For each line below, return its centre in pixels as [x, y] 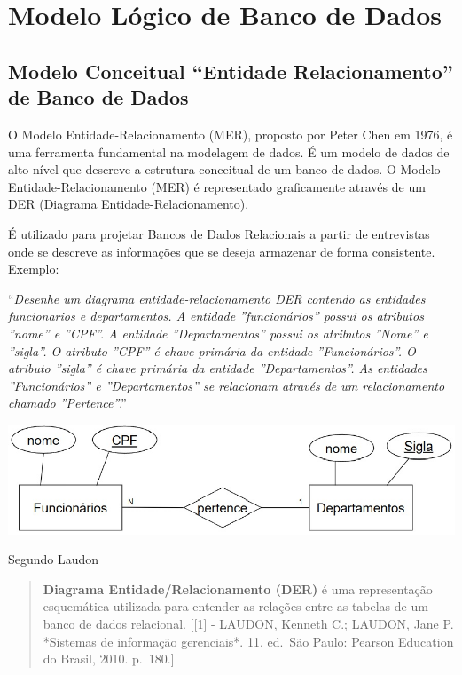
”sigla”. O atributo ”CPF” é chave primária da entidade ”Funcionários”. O [212, 350]
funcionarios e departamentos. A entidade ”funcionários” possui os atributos [216, 316]
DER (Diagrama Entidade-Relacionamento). [129, 204]
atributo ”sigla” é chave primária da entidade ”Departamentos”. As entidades [218, 368]
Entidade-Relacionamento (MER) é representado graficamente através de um [217, 186]
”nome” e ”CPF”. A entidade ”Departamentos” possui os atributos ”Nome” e [218, 333]
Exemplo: [34, 269]
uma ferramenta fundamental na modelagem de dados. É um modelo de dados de [229, 151]
